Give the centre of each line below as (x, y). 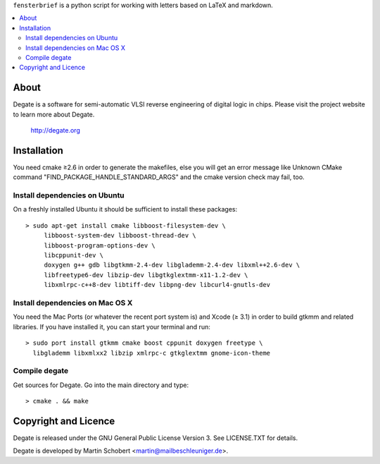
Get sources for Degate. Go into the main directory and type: (101, 385)
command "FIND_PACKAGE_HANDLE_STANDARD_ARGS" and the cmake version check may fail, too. (159, 177)
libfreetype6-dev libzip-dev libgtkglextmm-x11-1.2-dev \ (146, 275)
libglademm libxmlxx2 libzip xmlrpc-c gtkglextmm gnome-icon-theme (152, 353)
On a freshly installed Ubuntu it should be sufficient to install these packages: (125, 209)
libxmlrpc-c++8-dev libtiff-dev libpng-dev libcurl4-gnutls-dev (157, 285)
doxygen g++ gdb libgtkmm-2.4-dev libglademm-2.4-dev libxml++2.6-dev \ (172, 265)
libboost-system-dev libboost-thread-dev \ (120, 236)
